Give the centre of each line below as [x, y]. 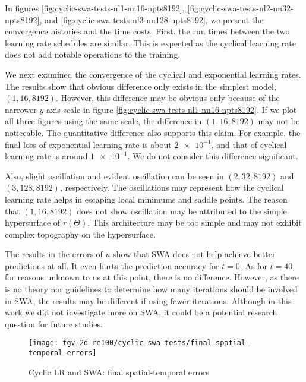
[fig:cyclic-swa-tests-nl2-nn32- [240, 8]
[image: [44, 343]
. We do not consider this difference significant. [213, 156]
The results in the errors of [54, 254]
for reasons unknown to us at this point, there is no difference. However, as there [152, 277]
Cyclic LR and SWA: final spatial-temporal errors [119, 372]
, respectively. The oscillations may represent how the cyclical [172, 187]
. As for [253, 265]
